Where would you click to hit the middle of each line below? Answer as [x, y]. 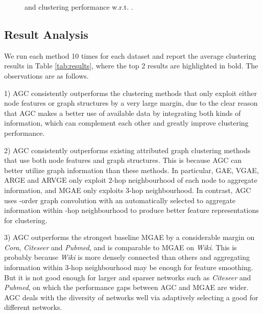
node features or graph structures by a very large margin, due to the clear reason [131, 103]
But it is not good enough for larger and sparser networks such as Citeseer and [128, 277]
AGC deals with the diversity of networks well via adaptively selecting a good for [131, 297]
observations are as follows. [46, 75]
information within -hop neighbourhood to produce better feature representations [131, 210]
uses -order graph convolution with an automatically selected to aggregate [120, 200]
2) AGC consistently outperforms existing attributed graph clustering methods [127, 150]
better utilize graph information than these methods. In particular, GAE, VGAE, [131, 170]
